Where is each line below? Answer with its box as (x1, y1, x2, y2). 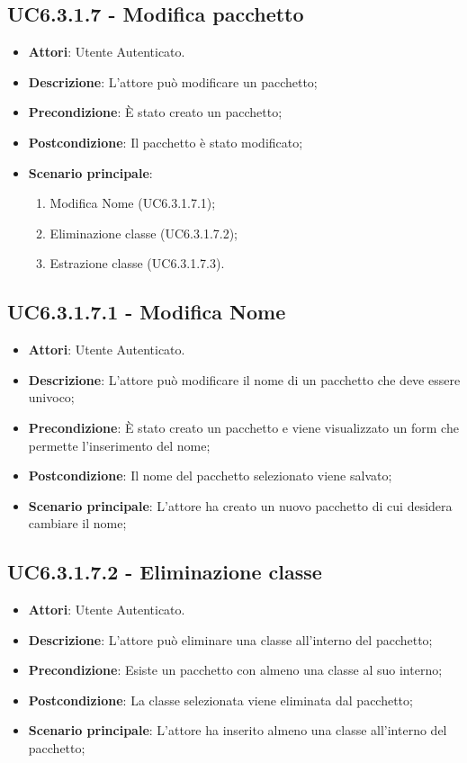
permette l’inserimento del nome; (28, 435, 211, 454)
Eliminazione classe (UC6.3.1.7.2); (49, 223, 238, 242)
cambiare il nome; (28, 514, 127, 533)
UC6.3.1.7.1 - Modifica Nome (7, 298, 286, 326)
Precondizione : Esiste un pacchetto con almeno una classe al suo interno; (28, 660, 443, 679)
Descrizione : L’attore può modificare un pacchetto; (28, 72, 318, 91)
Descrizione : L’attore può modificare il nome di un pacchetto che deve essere (28, 370, 461, 389)
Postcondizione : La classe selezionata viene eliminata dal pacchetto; (28, 690, 413, 709)
